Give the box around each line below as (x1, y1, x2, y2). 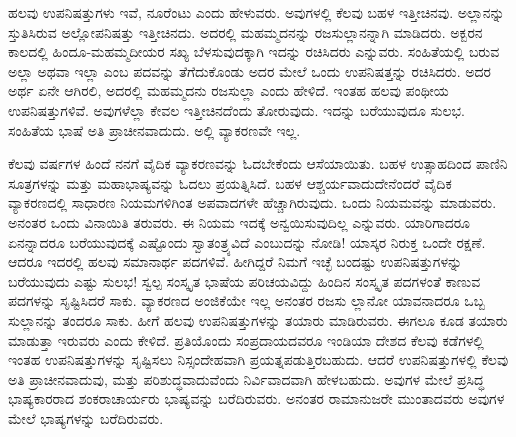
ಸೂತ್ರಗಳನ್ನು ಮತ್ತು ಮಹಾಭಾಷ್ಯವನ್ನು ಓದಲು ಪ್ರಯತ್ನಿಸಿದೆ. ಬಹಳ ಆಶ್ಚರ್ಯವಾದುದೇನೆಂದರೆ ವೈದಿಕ (8, 172, 452, 193)
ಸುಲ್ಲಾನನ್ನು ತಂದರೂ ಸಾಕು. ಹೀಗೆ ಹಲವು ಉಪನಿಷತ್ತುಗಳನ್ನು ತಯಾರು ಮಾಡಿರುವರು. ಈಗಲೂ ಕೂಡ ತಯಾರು (8, 309, 508, 330)
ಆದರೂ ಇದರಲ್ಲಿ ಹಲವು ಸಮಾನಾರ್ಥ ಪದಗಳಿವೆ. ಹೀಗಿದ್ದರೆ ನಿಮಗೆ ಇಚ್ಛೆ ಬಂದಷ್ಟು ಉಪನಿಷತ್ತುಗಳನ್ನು (8, 251, 463, 272)
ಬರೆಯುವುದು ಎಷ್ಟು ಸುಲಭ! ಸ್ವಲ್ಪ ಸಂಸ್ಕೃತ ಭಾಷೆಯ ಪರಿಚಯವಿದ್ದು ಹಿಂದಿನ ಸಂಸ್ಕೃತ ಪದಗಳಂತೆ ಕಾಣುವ (8, 270, 481, 291)
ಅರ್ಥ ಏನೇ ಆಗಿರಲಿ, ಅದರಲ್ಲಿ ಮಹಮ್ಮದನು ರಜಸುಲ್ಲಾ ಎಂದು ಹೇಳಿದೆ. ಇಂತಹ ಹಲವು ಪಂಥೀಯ (8, 80, 449, 101)
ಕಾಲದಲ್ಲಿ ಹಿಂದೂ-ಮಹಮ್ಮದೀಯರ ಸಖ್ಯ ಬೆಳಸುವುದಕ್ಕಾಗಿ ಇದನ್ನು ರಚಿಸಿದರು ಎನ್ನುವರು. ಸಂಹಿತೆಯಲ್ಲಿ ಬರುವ (8, 41, 500, 62)
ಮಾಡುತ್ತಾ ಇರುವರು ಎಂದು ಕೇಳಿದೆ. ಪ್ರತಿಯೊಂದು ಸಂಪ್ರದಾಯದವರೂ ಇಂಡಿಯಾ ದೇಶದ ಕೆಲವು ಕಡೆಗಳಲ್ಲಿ (8, 329, 484, 350)
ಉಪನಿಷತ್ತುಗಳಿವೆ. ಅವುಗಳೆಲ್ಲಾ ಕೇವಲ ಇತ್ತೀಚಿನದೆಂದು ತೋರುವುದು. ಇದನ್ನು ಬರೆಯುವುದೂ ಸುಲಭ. (8, 99, 465, 120)
